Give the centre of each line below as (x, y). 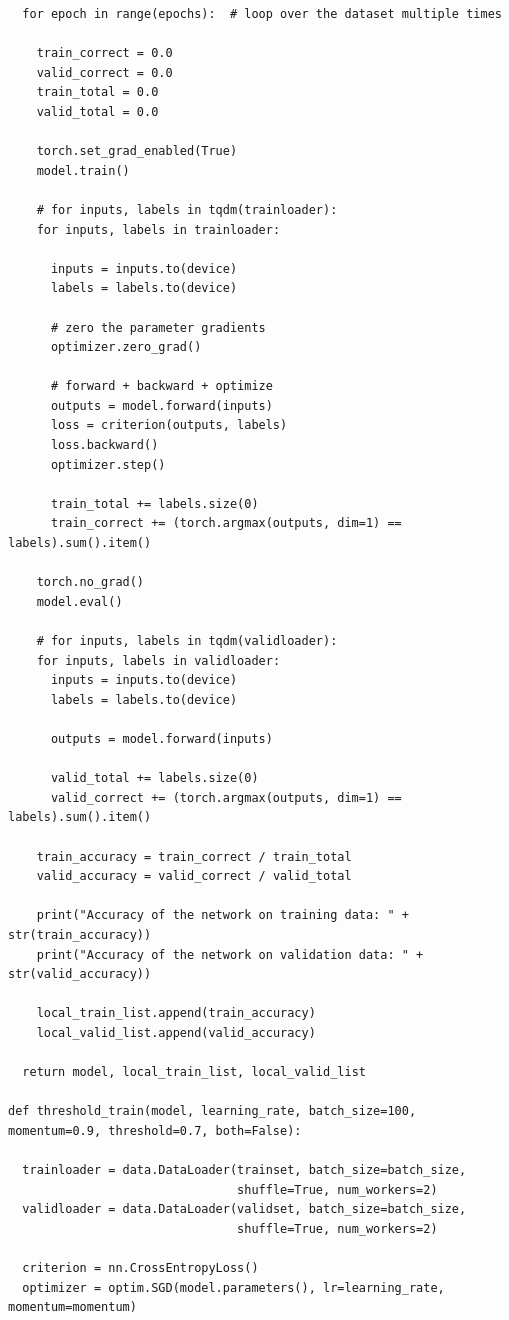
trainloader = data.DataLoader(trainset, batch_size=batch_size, (244, 1170)
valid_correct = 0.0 (104, 72)
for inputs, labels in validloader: (158, 660)
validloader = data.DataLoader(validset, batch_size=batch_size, (244, 1209)
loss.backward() (104, 445)
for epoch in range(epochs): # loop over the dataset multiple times (262, 14)
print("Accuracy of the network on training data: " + (222, 915)
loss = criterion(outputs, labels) (169, 425)
